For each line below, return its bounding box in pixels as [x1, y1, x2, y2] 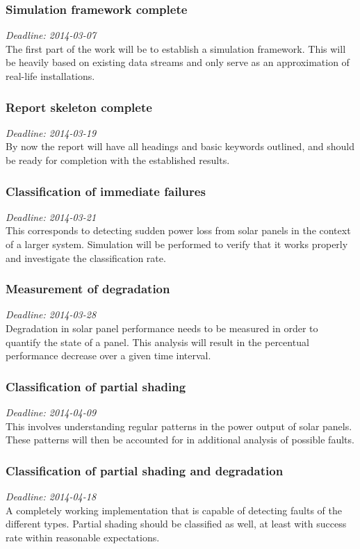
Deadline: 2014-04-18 [6, 489, 97, 503]
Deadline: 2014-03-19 [6, 125, 97, 140]
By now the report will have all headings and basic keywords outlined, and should [6, 139, 354, 154]
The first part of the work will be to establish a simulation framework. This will [6, 41, 346, 56]
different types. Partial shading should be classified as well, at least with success [6, 516, 347, 531]
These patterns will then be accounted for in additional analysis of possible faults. [6, 432, 354, 447]
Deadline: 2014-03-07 [6, 28, 97, 42]
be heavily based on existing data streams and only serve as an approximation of [6, 55, 350, 69]
